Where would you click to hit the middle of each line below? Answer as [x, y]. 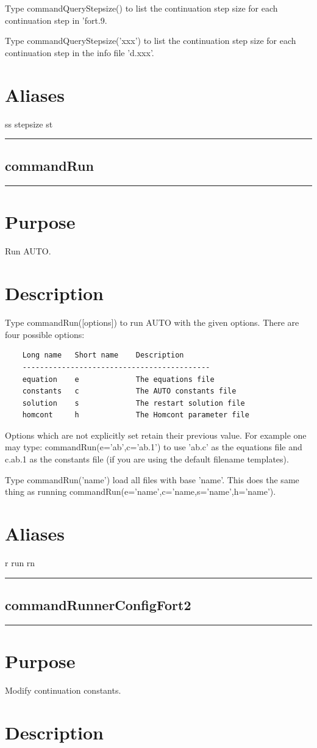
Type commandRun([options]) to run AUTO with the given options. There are [152, 322]
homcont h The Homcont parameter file [136, 415]
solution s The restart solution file [134, 403]
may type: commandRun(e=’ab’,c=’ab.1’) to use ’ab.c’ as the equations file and [154, 447]
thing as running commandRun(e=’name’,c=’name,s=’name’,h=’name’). [141, 491]
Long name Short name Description [103, 355]
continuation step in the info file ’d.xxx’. [80, 52]
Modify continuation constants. [63, 690]
